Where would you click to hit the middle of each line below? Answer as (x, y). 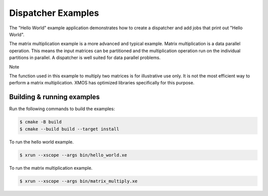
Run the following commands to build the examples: (62, 109)
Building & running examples (55, 97)
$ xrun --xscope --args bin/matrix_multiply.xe (78, 181)
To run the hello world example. (41, 142)
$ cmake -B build (41, 122)
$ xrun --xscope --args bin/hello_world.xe (73, 155)
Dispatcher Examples (54, 13)
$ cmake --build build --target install (69, 129)
